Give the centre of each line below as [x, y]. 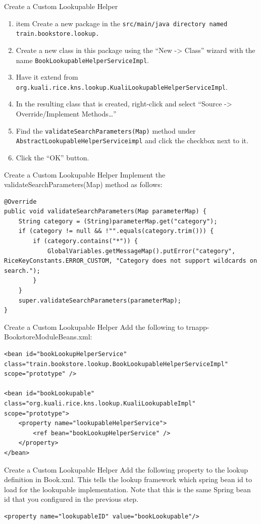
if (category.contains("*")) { [85, 241]
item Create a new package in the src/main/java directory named [122, 23]
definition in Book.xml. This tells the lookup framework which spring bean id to [128, 479]
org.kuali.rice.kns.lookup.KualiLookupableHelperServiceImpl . [122, 86]
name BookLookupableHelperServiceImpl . [82, 60]
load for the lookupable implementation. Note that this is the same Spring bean [127, 489]
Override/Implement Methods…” [66, 113]
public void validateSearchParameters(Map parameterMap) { [105, 212]
